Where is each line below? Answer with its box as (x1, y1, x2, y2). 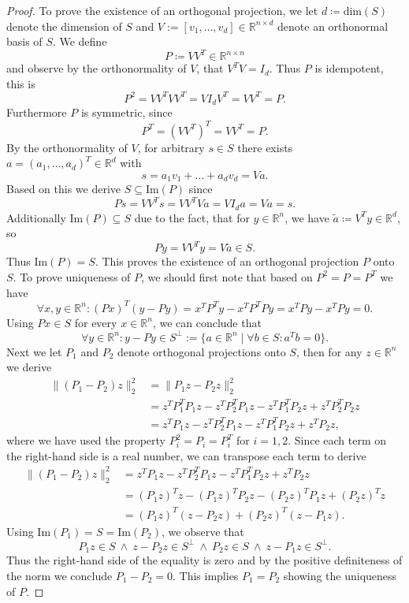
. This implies (173, 567, 239, 583)
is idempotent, (314, 60, 384, 76)
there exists (237, 139, 293, 155)
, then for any (296, 343, 363, 359)
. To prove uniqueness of (13, 268, 131, 285)
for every (74, 314, 117, 330)
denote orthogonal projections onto (117, 343, 286, 359)
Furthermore (6, 104, 67, 121)
